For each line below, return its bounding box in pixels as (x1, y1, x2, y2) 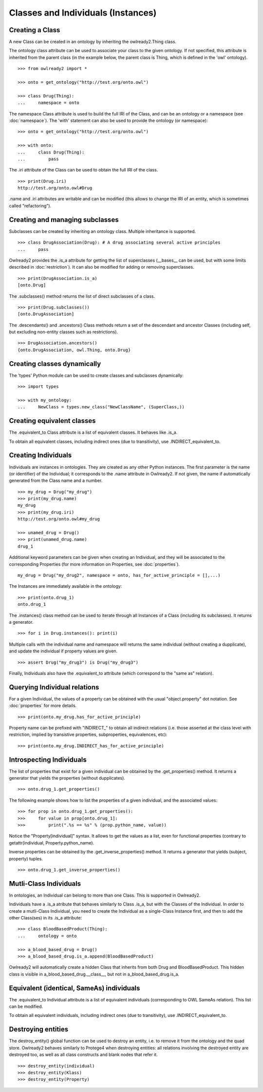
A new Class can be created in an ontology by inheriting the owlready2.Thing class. (9, 39, 176, 45)
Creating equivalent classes (9, 417, 96, 425)
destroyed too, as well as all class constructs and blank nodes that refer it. (9, 1052, 158, 1057)
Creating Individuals (9, 451, 72, 460)
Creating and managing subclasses (9, 215, 119, 224)
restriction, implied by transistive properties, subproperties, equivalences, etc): (9, 731, 168, 738)
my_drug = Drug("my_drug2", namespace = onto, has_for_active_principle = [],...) (18, 573, 221, 578)
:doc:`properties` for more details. (9, 703, 77, 709)
